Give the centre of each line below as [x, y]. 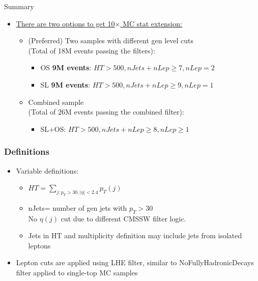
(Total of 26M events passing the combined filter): [106, 112]
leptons [39, 245]
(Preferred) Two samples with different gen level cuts [111, 40]
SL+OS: [53, 129]
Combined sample [56, 102]
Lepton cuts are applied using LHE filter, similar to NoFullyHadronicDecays [135, 262]
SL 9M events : [65, 84]
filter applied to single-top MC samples [77, 273]
